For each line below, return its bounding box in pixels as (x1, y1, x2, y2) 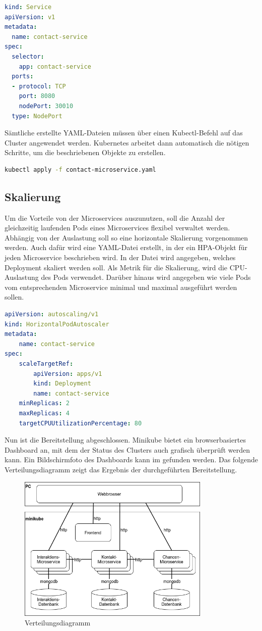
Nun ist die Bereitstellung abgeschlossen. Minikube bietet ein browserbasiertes (5, 434, 246, 445)
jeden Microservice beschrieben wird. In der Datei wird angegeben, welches (5, 252, 236, 263)
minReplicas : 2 (19, 400, 70, 407)
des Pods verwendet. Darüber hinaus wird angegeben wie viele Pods (41, 272, 251, 282)
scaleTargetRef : (19, 360, 74, 368)
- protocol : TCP (12, 82, 66, 90)
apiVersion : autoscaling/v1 (5, 311, 99, 318)
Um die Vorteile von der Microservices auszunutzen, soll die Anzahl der (5, 212, 225, 223)
